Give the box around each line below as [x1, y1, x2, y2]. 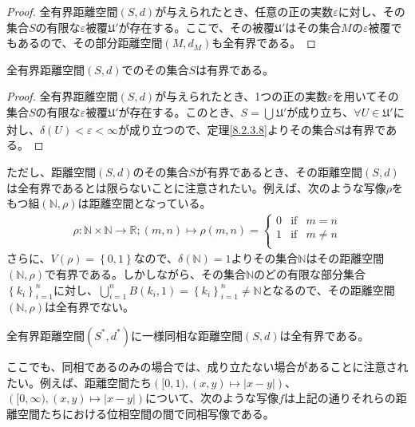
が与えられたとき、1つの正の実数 [155, 88, 328, 105]
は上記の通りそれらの [283, 389, 396, 406]
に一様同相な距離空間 [130, 326, 243, 343]
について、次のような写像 [145, 389, 279, 406]
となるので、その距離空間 [261, 281, 395, 298]
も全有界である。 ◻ [211, 34, 316, 51]
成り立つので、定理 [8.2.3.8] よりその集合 [129, 121, 334, 137]
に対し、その [338, 3, 405, 19]
